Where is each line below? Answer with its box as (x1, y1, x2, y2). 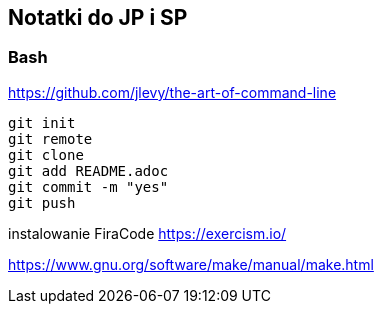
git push (8, 194, 76, 211)
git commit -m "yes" (8, 178, 169, 195)
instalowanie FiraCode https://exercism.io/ (8, 224, 287, 242)
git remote (8, 130, 93, 147)
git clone (8, 146, 84, 163)
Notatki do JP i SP (8, 5, 188, 30)
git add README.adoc (8, 162, 169, 179)
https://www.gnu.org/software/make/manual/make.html (8, 255, 374, 273)
